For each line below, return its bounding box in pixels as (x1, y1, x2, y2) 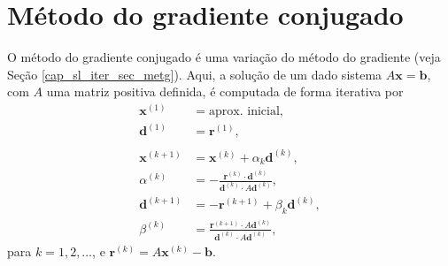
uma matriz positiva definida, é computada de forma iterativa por (46, 82, 404, 101)
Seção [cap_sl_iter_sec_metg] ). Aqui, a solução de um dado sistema (7, 65, 382, 83)
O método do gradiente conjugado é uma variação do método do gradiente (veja (7, 48, 441, 66)
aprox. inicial (209, 104, 280, 118)
